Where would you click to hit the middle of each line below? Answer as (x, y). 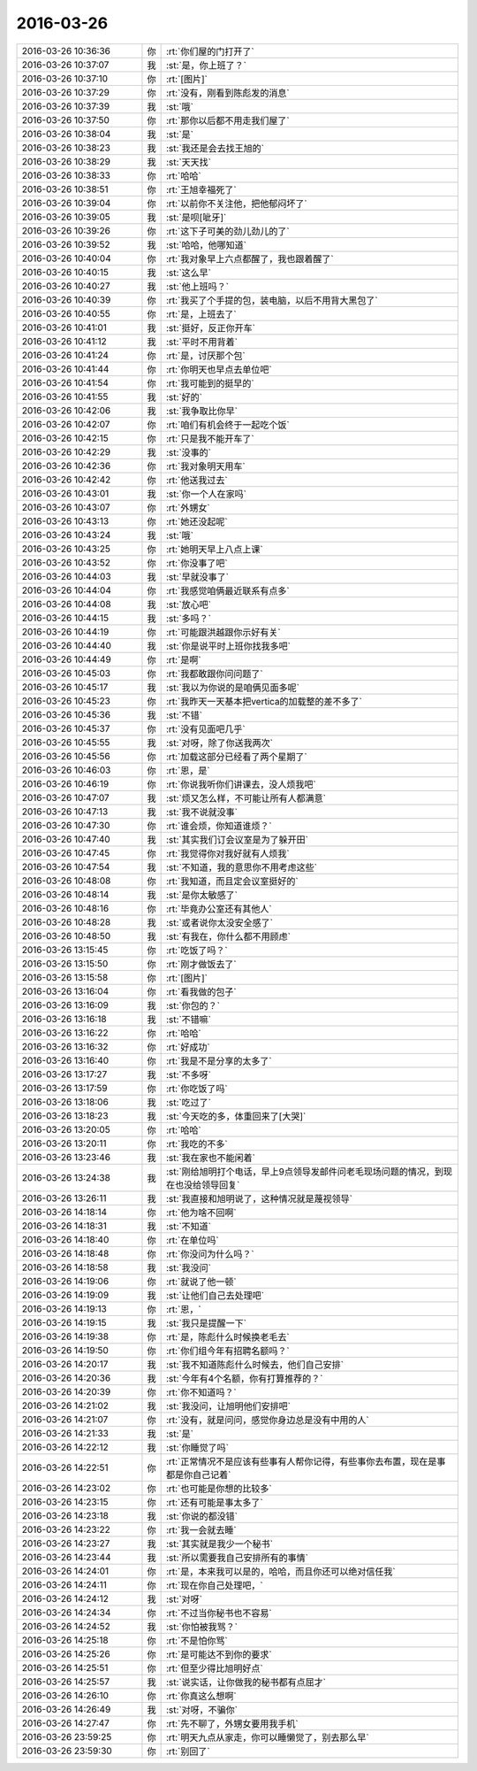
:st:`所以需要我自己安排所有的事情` (237, 1558)
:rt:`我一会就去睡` (201, 1529)
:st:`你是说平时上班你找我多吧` (228, 646)
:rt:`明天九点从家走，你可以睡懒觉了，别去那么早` (268, 1737)
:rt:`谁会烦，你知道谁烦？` (219, 826)
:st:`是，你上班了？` (206, 65)
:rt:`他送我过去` (197, 480)
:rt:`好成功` (188, 1047)
